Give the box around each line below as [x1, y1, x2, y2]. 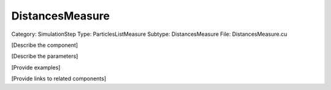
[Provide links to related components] [11, 75, 107, 82]
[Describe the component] [11, 41, 78, 49]
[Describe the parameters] [11, 52, 78, 60]
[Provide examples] [11, 64, 61, 71]
